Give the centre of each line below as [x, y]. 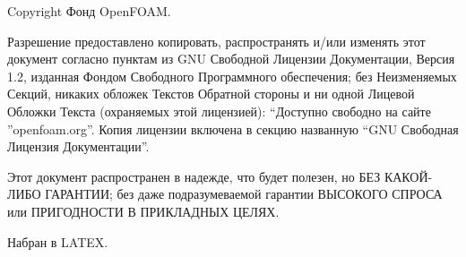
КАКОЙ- [408, 176]
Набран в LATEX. [58, 241]
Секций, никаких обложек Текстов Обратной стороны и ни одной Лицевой [211, 94]
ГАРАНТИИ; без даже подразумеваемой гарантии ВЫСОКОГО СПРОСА [244, 194]
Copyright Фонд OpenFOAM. [89, 11]
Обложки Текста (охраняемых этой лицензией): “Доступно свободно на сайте [219, 111]
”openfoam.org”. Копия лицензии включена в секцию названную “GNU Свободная [233, 128]
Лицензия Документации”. [78, 146]
